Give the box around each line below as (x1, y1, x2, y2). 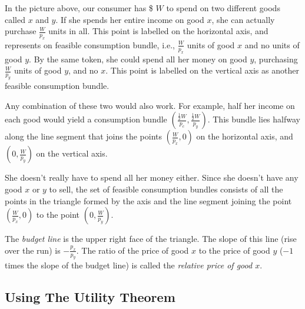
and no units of (244, 38, 300, 51)
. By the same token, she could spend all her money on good (29, 52, 247, 65)
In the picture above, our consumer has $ (5, 2, 153, 14)
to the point (36, 208, 79, 221)
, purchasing (254, 52, 298, 65)
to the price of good (198, 244, 270, 256)
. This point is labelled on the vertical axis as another (105, 64, 299, 77)
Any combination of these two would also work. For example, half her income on (5, 99, 295, 111)
